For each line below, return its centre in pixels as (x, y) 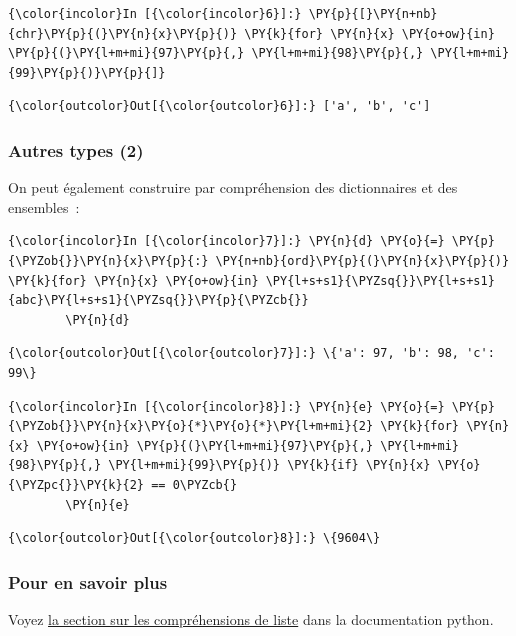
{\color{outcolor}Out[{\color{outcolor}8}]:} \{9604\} (194, 538)
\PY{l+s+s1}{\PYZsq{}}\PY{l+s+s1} (380, 280)
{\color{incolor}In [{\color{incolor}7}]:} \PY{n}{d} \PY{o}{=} (226, 241)
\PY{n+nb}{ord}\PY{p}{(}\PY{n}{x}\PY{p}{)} (362, 260)
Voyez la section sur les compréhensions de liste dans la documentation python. (251, 618)
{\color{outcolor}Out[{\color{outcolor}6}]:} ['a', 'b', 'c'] (219, 106)
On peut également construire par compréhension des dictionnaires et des (233, 187)
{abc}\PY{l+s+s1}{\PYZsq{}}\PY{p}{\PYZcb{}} (158, 300)
